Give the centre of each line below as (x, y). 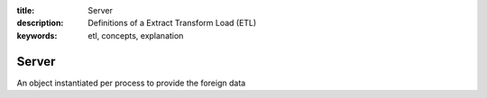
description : (40, 23)
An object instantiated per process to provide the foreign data (131, 83)
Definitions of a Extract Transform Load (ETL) (172, 23)
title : (26, 10)
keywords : (37, 35)
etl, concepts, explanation (136, 35)
